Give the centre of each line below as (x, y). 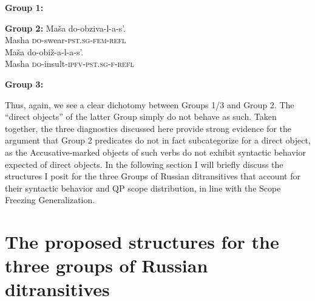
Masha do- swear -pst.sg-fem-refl (66, 40)
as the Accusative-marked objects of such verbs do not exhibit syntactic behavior (155, 152)
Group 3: (24, 84)
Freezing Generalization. (50, 200)
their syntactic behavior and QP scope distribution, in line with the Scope (143, 188)
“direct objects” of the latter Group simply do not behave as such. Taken (141, 116)
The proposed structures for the (142, 242)
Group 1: (24, 7)
